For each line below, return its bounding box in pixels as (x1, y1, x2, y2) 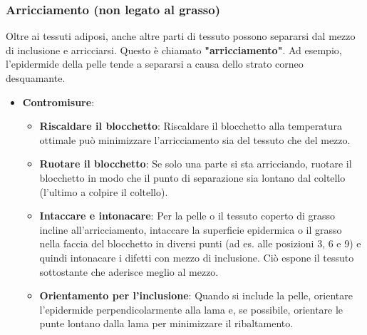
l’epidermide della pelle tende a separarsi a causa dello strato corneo (6, 56, 304, 71)
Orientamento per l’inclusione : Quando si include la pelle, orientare (39, 288, 353, 303)
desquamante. (6, 71, 66, 85)
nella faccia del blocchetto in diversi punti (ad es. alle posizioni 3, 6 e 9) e (39, 236, 361, 251)
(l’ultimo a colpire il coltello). (39, 184, 168, 199)
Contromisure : (22, 94, 95, 109)
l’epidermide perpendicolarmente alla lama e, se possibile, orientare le (39, 301, 343, 316)
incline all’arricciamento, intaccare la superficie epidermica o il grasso (39, 222, 342, 237)
